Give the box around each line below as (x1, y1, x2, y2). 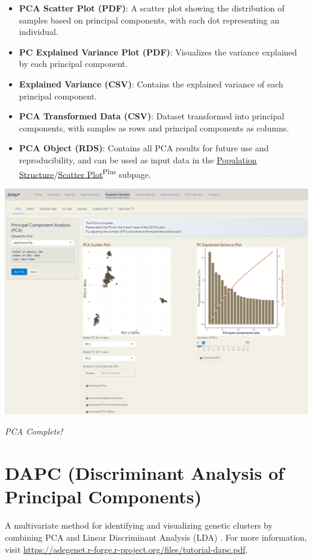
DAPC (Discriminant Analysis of (5, 461, 284, 485)
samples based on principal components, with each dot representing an (19, 13, 279, 26)
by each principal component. (19, 57, 128, 70)
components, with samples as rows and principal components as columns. (19, 121, 290, 134)
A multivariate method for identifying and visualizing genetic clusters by (5, 519, 273, 532)
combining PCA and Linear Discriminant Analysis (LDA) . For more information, (5, 530, 307, 543)
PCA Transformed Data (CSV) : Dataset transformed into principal (19, 110, 285, 122)
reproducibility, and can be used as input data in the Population (19, 153, 257, 166)
